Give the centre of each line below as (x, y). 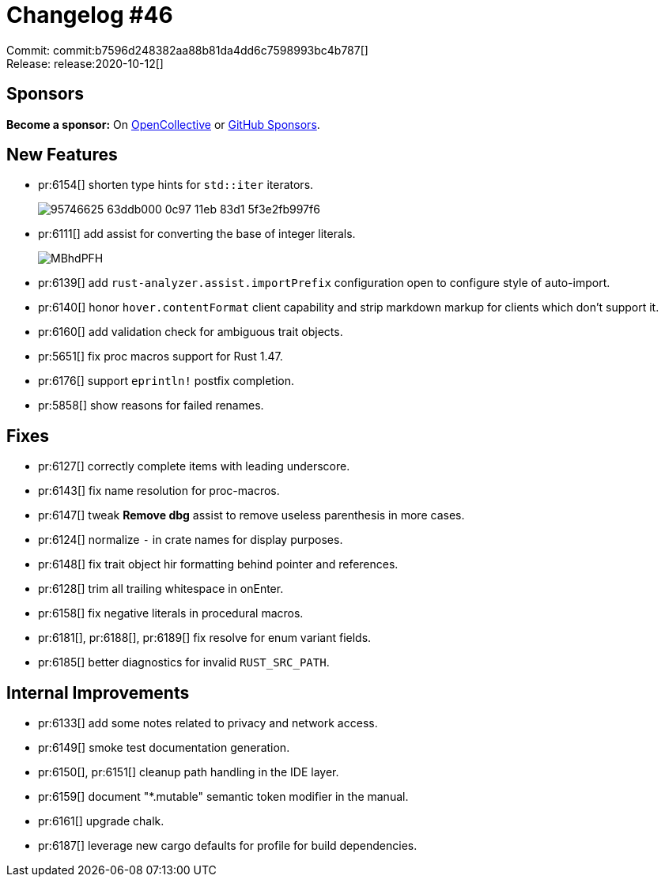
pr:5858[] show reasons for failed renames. (151, 406)
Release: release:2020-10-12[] (85, 63)
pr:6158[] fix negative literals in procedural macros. (171, 613)
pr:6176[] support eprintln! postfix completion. (166, 381)
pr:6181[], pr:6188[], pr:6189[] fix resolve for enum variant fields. (205, 638)
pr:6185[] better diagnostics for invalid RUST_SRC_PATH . (184, 662)
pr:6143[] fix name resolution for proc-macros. (159, 491)
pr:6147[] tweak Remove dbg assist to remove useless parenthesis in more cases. (251, 515)
